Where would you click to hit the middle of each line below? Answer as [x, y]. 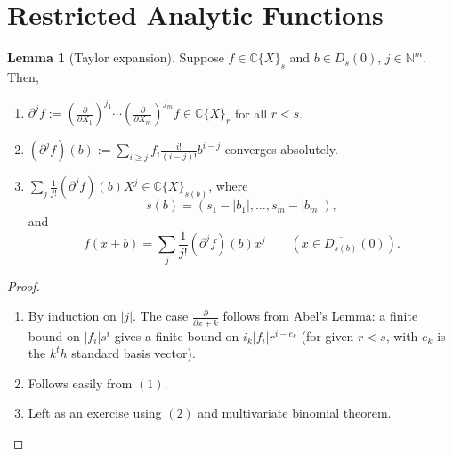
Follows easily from [80, 383]
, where [228, 186]
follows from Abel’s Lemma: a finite [320, 316]
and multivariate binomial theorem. [295, 413]
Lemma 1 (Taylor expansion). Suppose [116, 57]
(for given [328, 335]
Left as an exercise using [95, 413]
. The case [161, 316]
